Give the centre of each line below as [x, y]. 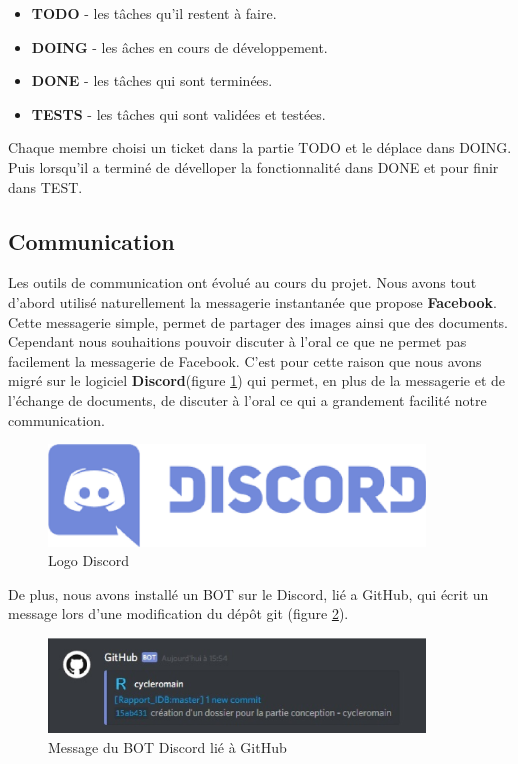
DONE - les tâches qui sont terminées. [152, 80]
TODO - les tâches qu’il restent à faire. [154, 13]
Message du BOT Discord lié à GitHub [167, 746]
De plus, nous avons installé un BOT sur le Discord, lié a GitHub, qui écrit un [248, 593]
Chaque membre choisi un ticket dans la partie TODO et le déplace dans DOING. [260, 147]
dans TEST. [45, 186]
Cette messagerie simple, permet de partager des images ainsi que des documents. [258, 321]
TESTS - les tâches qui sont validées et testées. [178, 113]
